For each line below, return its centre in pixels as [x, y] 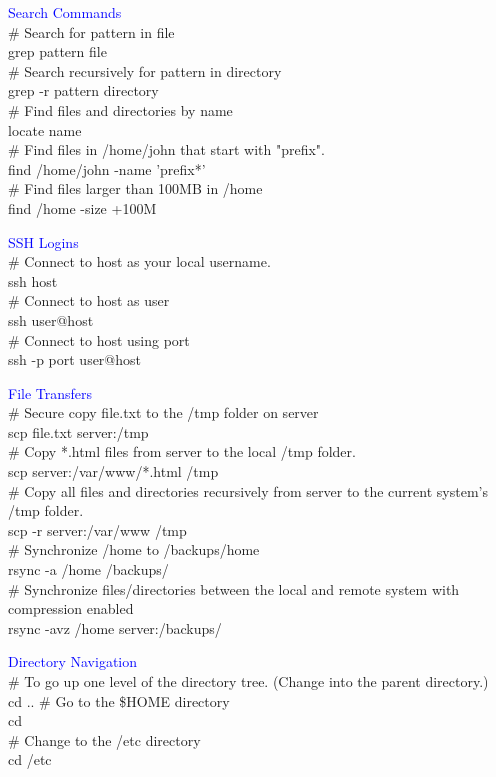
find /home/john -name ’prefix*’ [107, 168]
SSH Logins [43, 241]
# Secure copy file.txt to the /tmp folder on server [163, 412]
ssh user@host [51, 319]
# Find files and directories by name [120, 109]
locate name [45, 129]
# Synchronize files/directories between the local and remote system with [234, 588]
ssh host [33, 280]
